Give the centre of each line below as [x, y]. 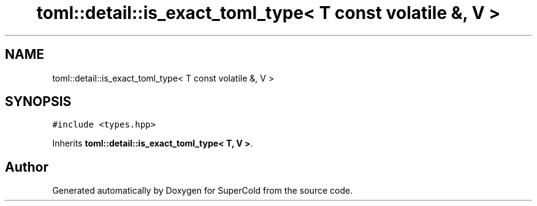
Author [27, 167]
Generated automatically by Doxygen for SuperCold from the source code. [203, 191]
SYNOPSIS [38, 102]
